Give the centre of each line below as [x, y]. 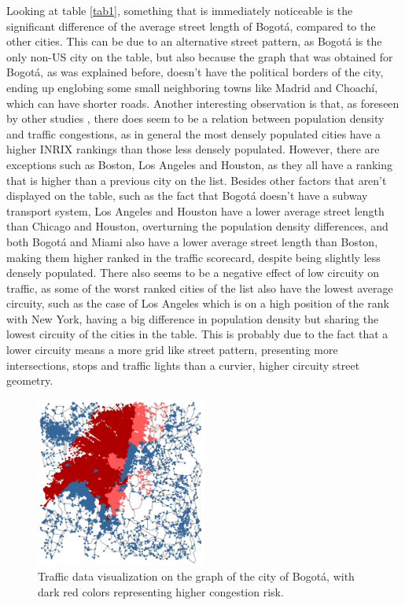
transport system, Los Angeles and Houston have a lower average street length [195, 210]
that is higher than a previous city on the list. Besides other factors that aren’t [197, 180]
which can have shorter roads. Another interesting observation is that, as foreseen [203, 103]
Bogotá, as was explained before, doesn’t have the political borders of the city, [195, 72]
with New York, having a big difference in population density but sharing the [193, 318]
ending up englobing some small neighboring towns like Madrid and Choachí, [192, 87]
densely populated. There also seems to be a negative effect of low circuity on [193, 273]
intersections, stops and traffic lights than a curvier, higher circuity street [183, 365]
